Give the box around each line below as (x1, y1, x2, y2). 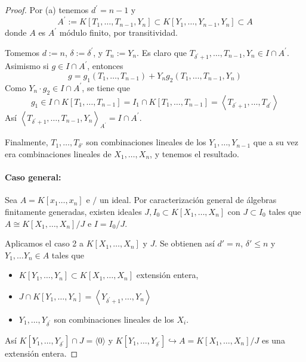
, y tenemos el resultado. (150, 148, 239, 160)
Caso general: (5, 171, 61, 183)
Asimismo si (5, 60, 49, 72)
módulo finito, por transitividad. (59, 26, 178, 39)
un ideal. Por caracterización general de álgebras (99, 194, 277, 206)
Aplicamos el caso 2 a (5, 237, 84, 249)
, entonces (87, 60, 123, 72)
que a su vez (253, 136, 298, 148)
